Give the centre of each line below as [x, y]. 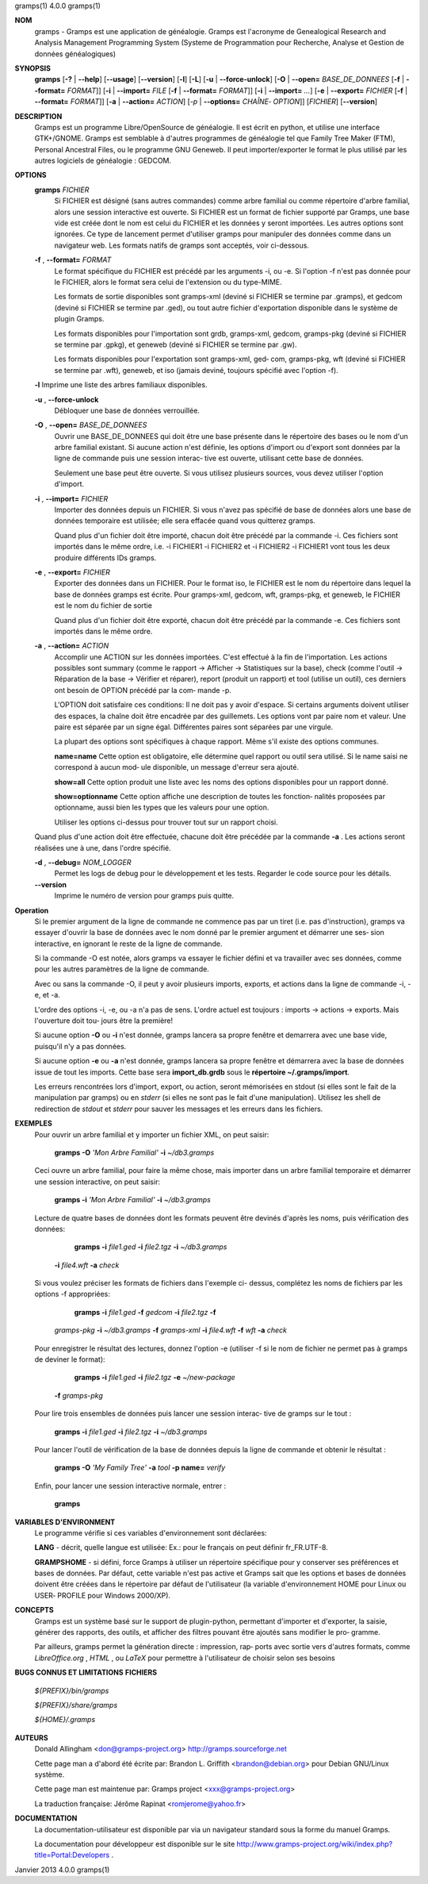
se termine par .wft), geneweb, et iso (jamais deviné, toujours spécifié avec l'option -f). [196, 370]
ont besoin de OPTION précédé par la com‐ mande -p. [143, 690]
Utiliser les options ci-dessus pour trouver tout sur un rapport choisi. [166, 822]
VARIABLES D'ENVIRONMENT [65, 1522]
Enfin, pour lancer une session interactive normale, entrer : [130, 1486]
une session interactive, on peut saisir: [97, 1182]
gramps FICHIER [62, 190]
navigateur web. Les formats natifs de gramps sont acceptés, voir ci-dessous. [182, 245]
